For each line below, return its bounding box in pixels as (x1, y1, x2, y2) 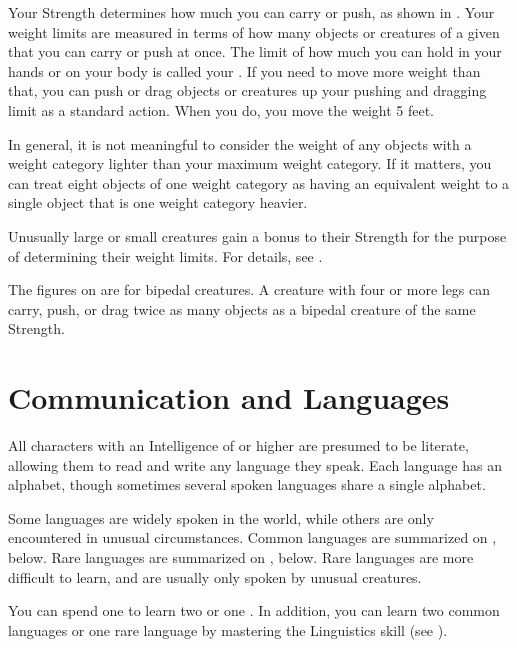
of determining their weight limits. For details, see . (8, 245, 323, 266)
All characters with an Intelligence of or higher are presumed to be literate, (8, 435, 469, 456)
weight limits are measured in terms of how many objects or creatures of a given (8, 21, 500, 42)
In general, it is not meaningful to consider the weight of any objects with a (8, 133, 472, 154)
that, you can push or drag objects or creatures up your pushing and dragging (8, 80, 487, 101)
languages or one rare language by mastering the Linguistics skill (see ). (8, 619, 448, 640)
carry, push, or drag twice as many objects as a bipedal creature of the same (8, 298, 476, 319)
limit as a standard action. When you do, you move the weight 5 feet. (8, 99, 435, 120)
